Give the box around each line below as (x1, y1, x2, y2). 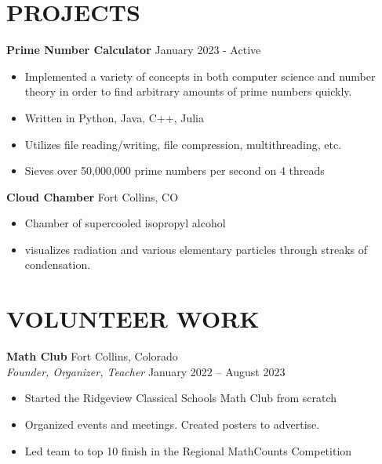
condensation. (24, 256, 91, 273)
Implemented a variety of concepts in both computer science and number (24, 67, 376, 84)
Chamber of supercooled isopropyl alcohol (24, 215, 226, 231)
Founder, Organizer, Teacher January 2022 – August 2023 (6, 363, 286, 379)
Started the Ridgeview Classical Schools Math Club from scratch (24, 390, 337, 406)
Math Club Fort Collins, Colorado (6, 348, 178, 364)
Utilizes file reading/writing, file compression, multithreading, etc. (24, 136, 342, 152)
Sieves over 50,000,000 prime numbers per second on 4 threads (24, 162, 325, 179)
